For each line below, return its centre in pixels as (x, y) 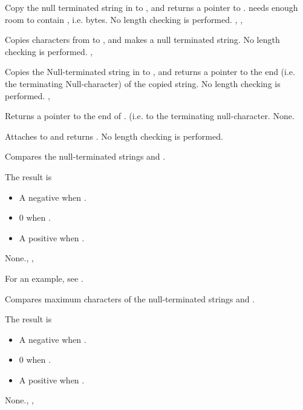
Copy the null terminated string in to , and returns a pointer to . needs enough (151, 7)
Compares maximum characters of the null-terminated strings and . (130, 298)
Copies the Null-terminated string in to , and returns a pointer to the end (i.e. (150, 72)
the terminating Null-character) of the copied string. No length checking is (143, 83)
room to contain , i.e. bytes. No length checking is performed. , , (124, 19)
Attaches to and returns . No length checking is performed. (114, 136)
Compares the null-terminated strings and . (85, 156)
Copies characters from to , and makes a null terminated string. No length (142, 40)
